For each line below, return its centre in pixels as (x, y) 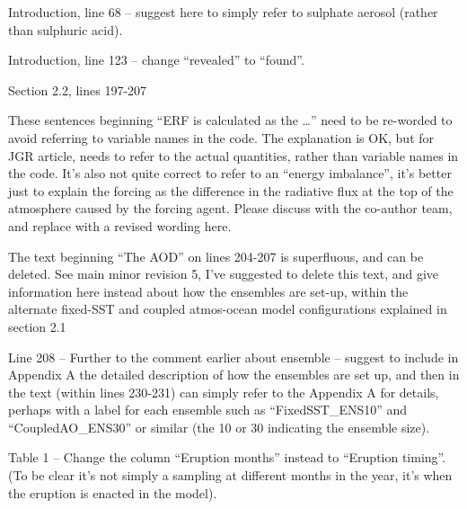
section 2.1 (37, 326)
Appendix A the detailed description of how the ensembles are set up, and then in (234, 375)
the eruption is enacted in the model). (113, 492)
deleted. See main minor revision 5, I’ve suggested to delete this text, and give (224, 274)
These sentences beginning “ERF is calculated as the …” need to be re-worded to (230, 120)
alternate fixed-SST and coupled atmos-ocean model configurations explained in (228, 309)
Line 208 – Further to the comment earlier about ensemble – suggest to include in (233, 357)
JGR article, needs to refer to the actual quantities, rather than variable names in (233, 155)
